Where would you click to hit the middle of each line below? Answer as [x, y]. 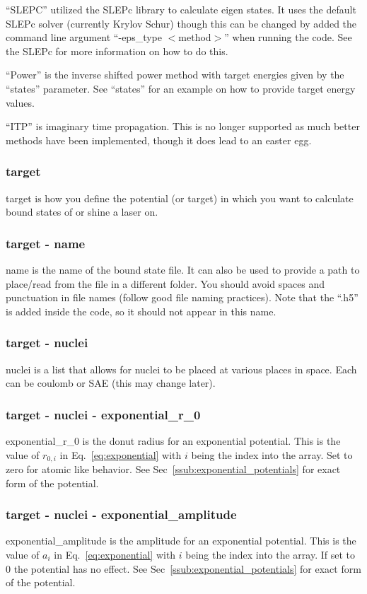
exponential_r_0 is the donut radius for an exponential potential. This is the [173, 440]
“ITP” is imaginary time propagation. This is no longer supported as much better [183, 126]
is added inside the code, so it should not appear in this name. [141, 311]
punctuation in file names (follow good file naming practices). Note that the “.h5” [182, 297]
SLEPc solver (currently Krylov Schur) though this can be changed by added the [181, 23]
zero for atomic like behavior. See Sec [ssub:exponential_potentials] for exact [173, 469]
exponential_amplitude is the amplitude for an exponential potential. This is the [181, 541]
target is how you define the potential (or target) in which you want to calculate [180, 198]
